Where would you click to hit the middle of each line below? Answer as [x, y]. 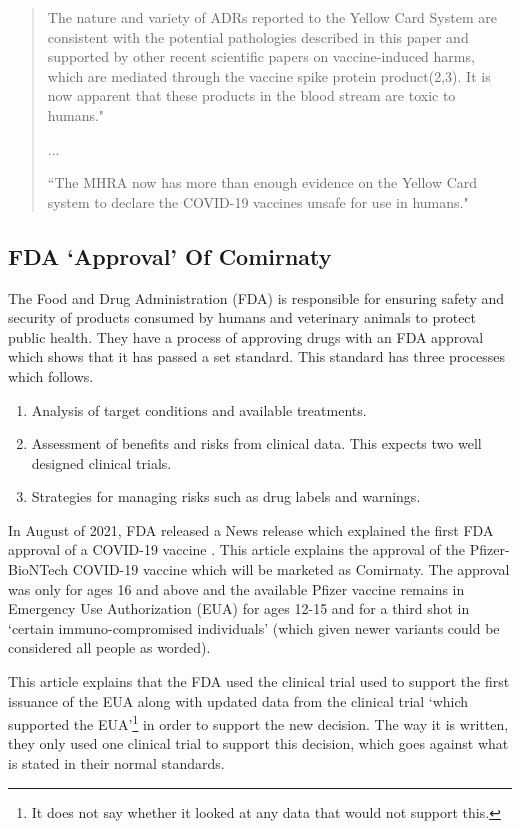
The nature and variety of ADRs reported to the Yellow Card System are [272, 17]
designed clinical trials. [101, 462]
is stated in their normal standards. [116, 763]
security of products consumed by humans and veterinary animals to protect [242, 317]
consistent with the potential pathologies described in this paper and [258, 36]
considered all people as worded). [109, 647]
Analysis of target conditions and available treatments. [199, 409]
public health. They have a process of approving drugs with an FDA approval [246, 336]
